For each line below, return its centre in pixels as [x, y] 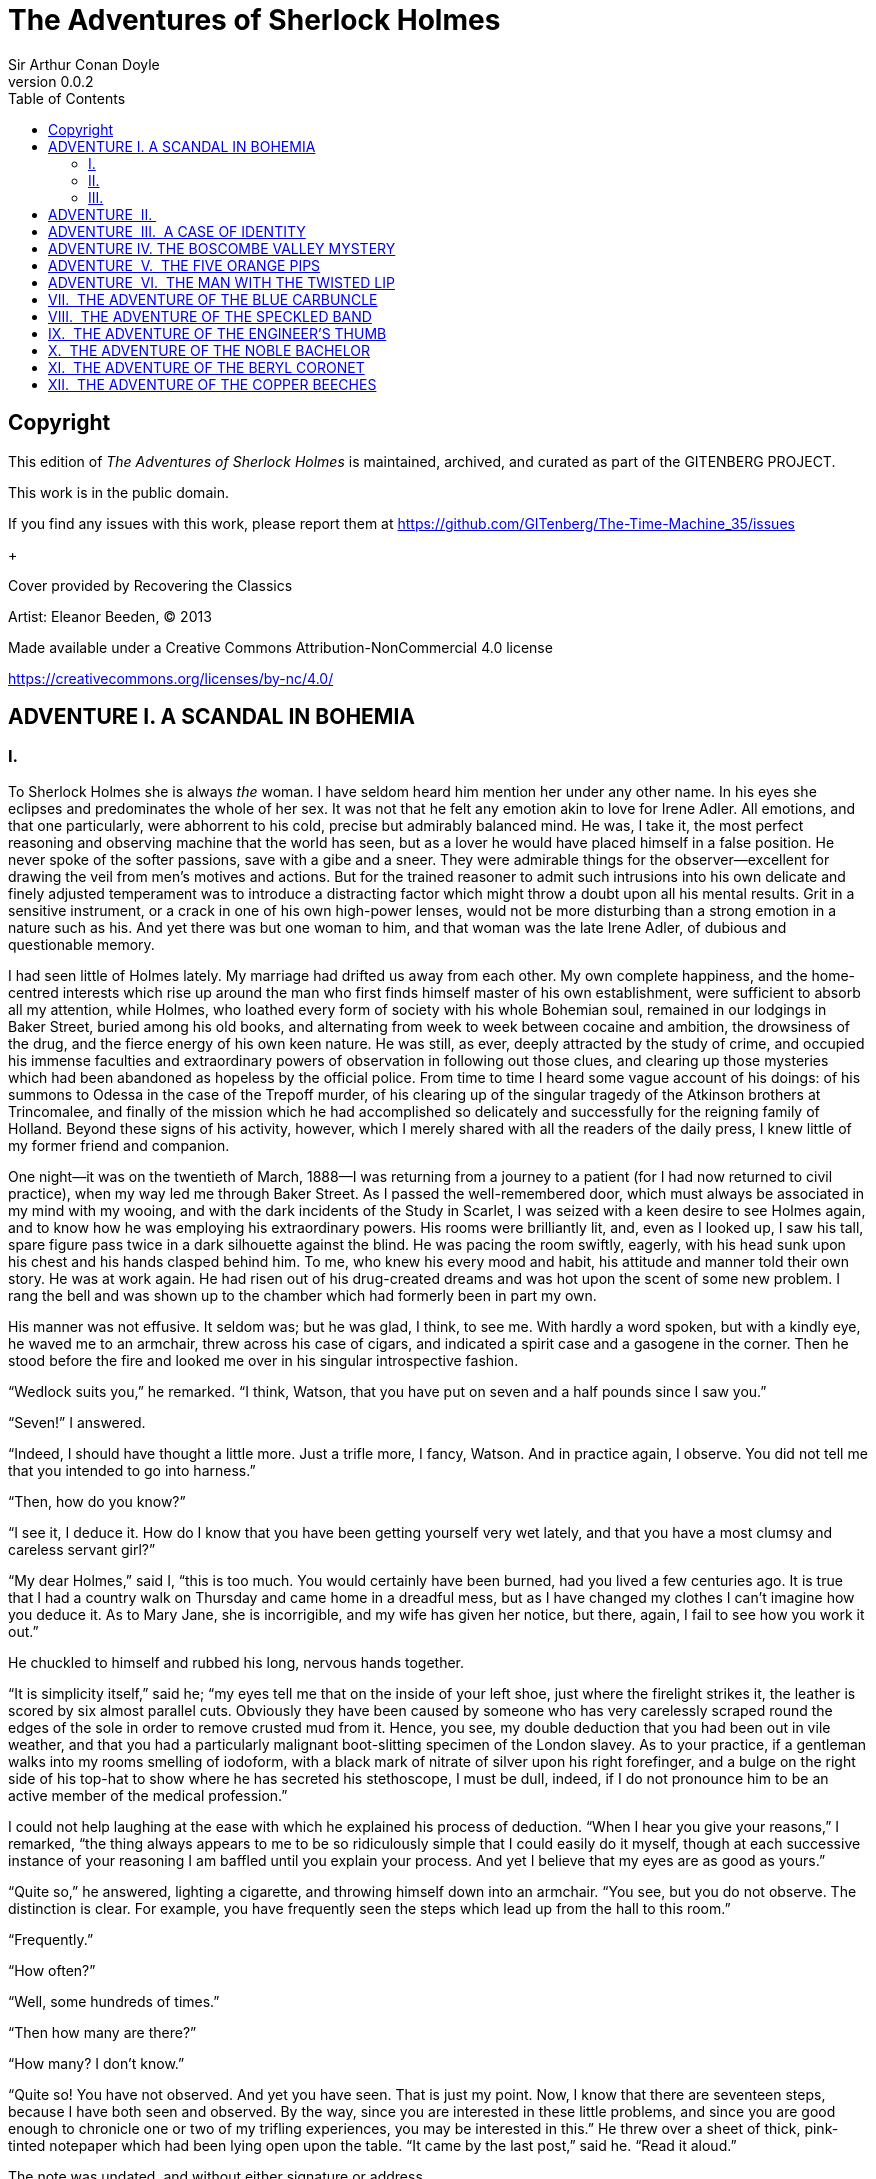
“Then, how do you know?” [97, 1501]
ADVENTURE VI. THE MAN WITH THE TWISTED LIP [221, 282]
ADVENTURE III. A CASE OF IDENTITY [177, 231]
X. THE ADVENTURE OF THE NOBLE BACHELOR [209, 350]
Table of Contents [67, 98]
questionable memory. [81, 944]
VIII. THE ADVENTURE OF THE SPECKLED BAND [210, 316]
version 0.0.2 [51, 81]
